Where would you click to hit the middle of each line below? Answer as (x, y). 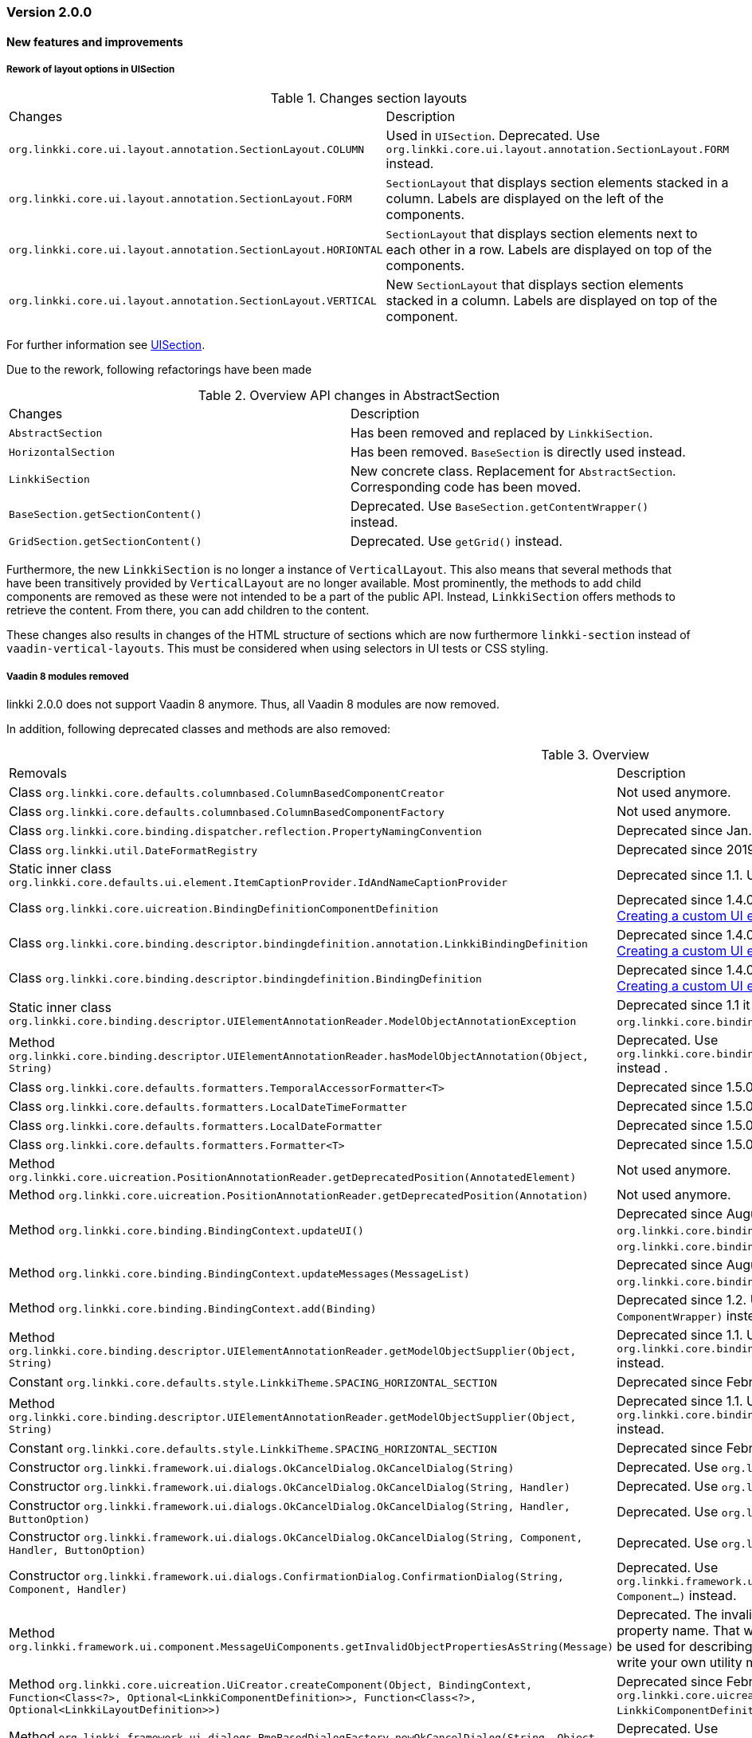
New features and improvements (95, 41)
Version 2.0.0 (49, 12)
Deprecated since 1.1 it (683, 1005)
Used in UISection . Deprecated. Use (493, 136)
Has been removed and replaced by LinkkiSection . (502, 433)
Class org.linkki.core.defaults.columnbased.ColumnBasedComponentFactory (227, 812)
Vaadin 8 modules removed (68, 676)
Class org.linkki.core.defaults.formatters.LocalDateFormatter (196, 1126)
